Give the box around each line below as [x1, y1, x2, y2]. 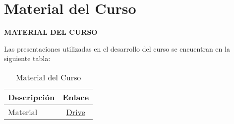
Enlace [62, 91, 89, 103]
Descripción [8, 91, 55, 103]
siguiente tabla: [4, 53, 51, 63]
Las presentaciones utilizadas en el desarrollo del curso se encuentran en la [4, 43, 230, 54]
